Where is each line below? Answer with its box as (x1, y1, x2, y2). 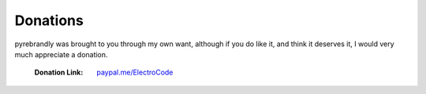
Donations (14, 12, 84, 29)
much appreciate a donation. (14, 49, 108, 59)
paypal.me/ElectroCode (96, 67, 174, 78)
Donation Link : (34, 67, 84, 78)
